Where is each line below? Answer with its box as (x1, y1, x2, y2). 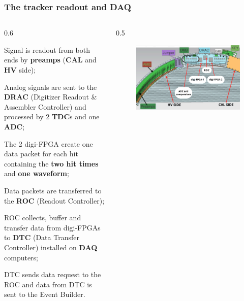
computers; (4, 252, 39, 262)
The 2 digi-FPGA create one (4, 138, 93, 149)
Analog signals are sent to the (4, 81, 97, 92)
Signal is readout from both (4, 44, 90, 55)
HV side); (4, 64, 36, 75)
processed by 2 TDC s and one (4, 111, 100, 122)
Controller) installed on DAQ (4, 242, 98, 252)
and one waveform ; (4, 168, 69, 179)
